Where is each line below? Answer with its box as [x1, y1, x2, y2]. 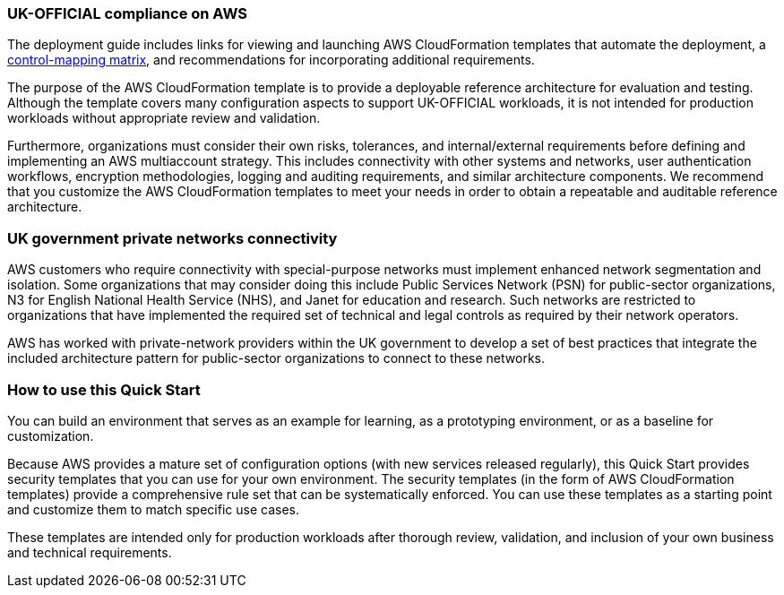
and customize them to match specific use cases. [7, 501, 299, 517]
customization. [7, 427, 94, 444]
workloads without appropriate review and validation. [7, 110, 321, 126]
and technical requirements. [7, 544, 172, 560]
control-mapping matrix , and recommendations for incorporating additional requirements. [7, 52, 535, 68]
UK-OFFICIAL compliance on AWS [7, 4, 247, 22]
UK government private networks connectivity [7, 229, 338, 247]
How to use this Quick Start [7, 380, 201, 399]
